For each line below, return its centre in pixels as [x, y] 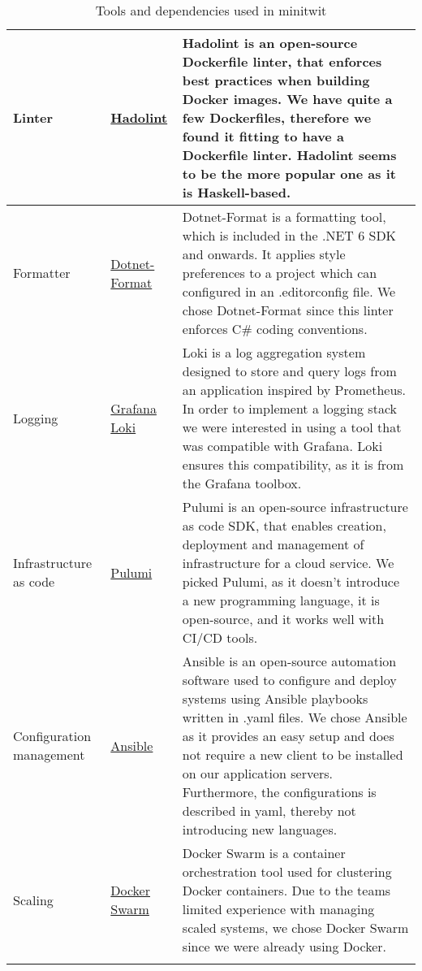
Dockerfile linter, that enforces [282, 61]
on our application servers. [258, 773]
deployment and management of [273, 544]
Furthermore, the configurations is [279, 792]
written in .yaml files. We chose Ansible [295, 717]
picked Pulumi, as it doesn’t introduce [291, 581]
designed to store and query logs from [289, 371]
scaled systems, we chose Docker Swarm [295, 928]
